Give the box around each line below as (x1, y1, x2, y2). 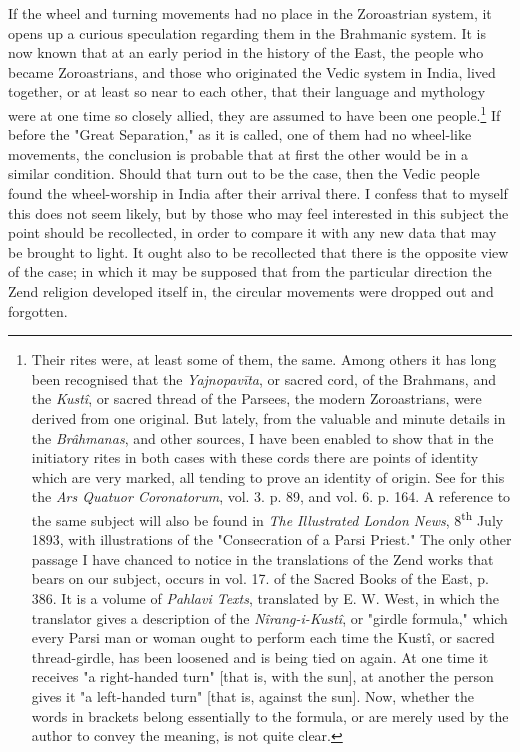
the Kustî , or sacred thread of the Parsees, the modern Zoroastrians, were (31, 388, 482, 409)
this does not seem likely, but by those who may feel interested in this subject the (8, 202, 509, 223)
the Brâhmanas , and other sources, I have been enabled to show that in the (31, 427, 494, 448)
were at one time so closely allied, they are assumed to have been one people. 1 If (8, 101, 501, 125)
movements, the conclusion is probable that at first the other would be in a (8, 143, 469, 164)
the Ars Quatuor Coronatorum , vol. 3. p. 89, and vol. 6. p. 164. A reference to (31, 486, 511, 507)
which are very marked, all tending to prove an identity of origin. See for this (31, 466, 505, 487)
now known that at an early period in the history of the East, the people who (8, 42, 484, 63)
